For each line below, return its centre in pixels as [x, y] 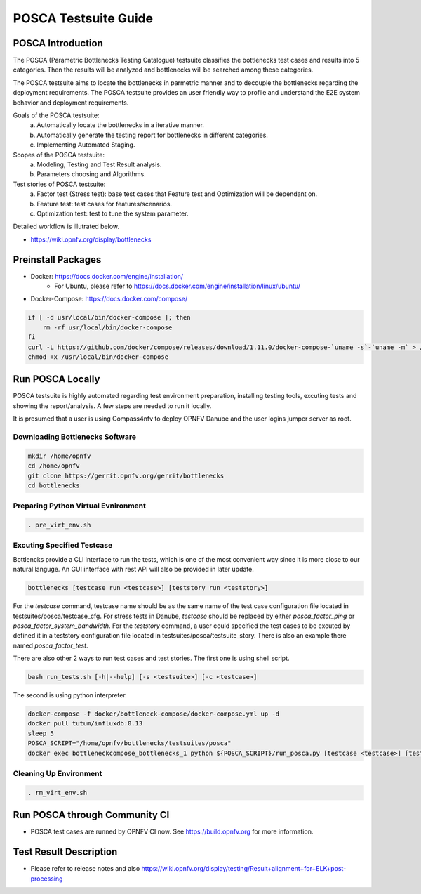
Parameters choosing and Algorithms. [92, 174]
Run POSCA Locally [56, 379]
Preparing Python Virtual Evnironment [80, 506]
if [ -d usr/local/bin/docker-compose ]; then [109, 317]
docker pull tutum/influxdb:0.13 [85, 724]
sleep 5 [41, 733]
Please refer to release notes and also [85, 869]
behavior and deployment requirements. [71, 103]
